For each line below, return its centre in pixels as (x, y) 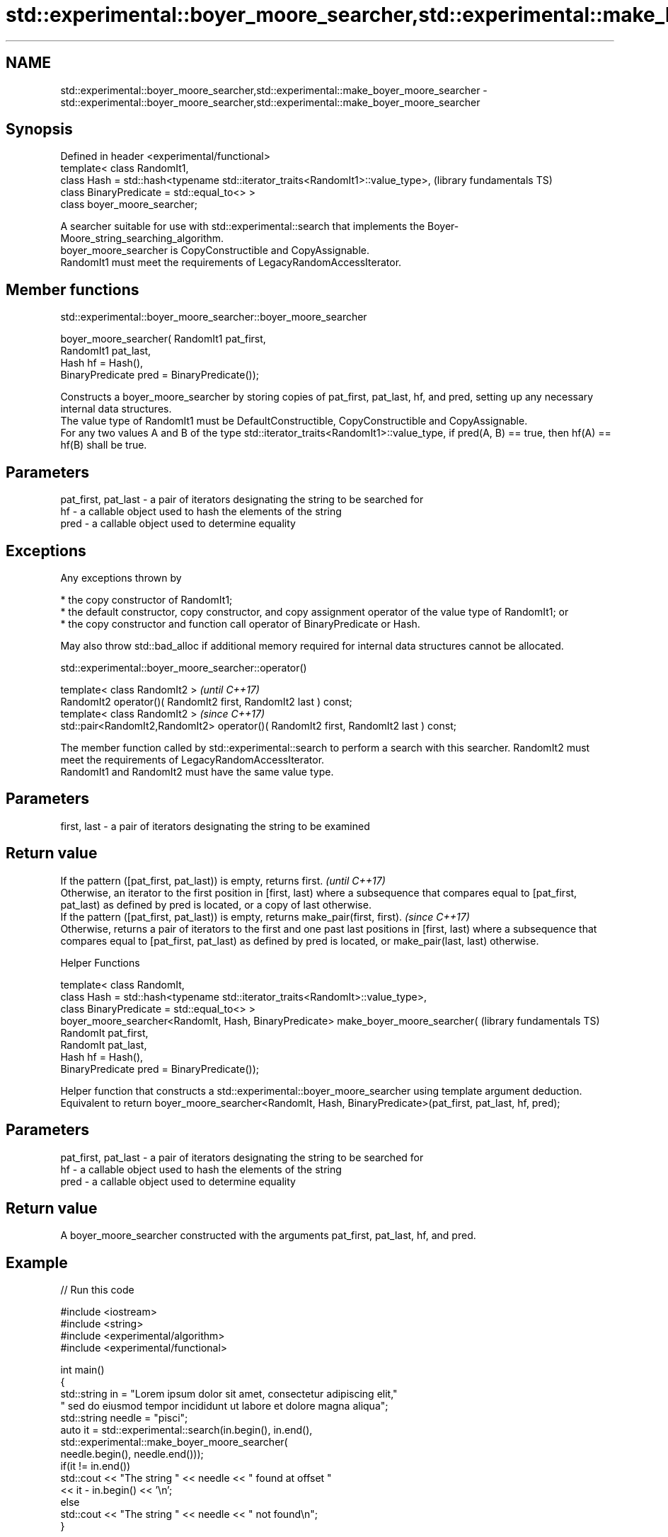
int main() (82, 1370)
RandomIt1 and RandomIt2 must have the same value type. (197, 771)
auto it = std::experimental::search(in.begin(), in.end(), (186, 1430)
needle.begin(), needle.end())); (132, 1454)
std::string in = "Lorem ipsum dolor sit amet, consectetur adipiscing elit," (229, 1394)
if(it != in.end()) (96, 1466)
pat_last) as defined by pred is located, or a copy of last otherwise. (216, 904)
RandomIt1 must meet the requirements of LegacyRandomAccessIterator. (231, 263)
